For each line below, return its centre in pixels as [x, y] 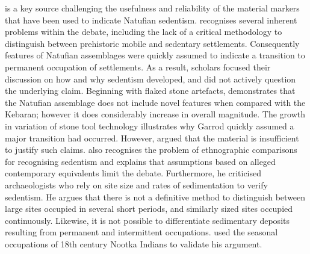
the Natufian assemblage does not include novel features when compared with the [155, 102]
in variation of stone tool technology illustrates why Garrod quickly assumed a [150, 125]
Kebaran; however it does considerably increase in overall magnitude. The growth [155, 114]
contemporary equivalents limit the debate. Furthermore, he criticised [133, 173]
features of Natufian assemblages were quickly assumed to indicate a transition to [155, 55]
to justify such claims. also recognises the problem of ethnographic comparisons [151, 150]
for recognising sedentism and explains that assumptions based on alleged [140, 161]
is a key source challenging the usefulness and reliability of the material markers [152, 8]
